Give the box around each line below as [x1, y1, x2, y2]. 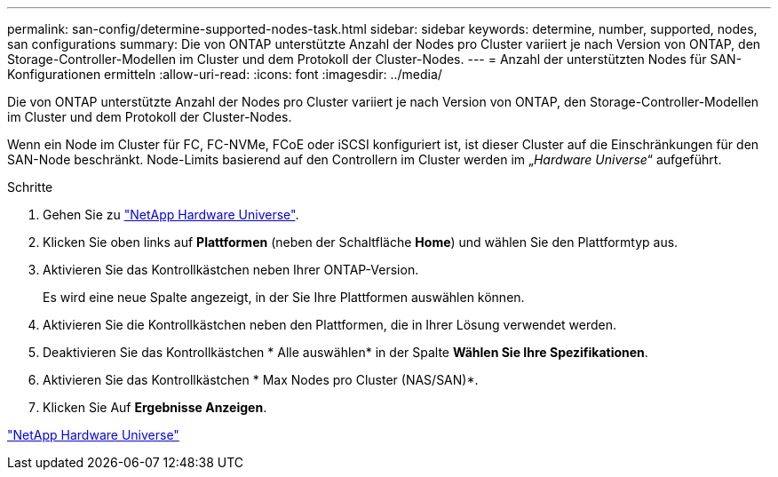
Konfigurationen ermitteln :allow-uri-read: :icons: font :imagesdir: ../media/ [7, 67, 442, 82]
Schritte [7, 179, 53, 195]
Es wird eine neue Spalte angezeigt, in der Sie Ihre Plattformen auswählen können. [43, 290, 525, 305]
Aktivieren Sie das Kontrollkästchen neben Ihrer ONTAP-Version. [43, 262, 419, 277]
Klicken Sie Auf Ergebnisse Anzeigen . [43, 400, 267, 415]
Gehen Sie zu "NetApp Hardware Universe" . [43, 207, 299, 222]
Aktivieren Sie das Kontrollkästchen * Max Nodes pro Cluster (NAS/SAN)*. [43, 372, 479, 387]
